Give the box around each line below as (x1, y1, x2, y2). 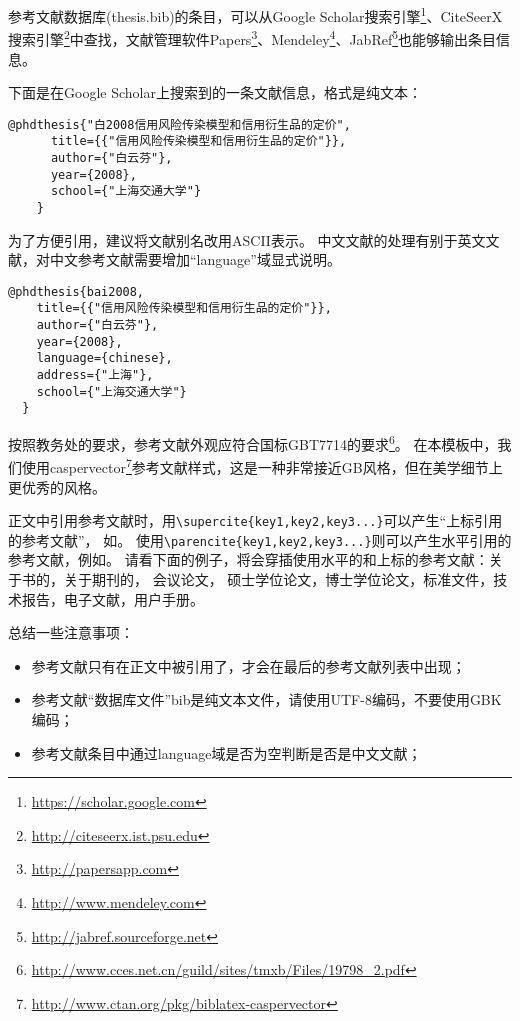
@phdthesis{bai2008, (8, 284, 145, 299)
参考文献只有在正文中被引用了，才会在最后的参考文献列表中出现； (31, 655, 466, 676)
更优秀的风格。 (8, 476, 106, 497)
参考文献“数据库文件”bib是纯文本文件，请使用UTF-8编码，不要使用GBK (31, 689, 502, 710)
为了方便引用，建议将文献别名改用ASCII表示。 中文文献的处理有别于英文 (8, 229, 486, 250)
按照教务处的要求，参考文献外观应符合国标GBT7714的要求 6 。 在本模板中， (8, 431, 498, 454)
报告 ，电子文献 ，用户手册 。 (21, 588, 204, 609)
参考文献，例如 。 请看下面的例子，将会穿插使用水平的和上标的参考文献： (8, 549, 489, 570)
